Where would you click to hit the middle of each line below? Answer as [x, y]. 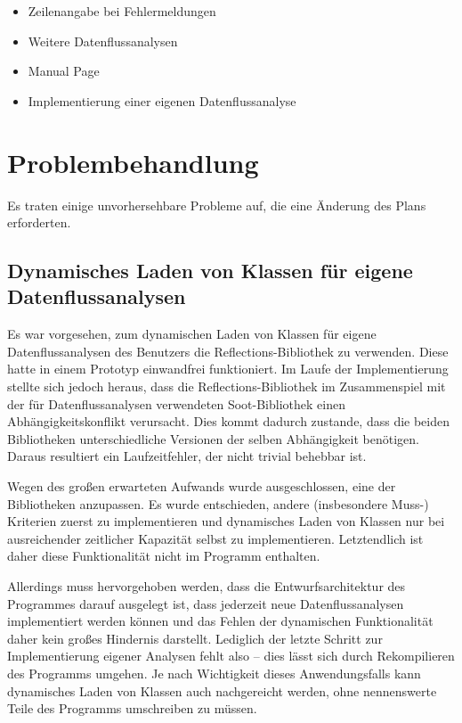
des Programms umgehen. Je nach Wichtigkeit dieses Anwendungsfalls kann [214, 673]
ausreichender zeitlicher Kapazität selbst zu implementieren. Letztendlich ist [215, 538]
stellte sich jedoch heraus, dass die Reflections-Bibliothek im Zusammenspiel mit [227, 386]
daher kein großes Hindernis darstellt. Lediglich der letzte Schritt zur [195, 638]
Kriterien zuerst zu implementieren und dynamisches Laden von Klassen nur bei [226, 521]
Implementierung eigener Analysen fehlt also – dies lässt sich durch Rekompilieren [231, 656]
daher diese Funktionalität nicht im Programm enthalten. [164, 556]
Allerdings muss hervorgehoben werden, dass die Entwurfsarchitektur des [207, 586]
